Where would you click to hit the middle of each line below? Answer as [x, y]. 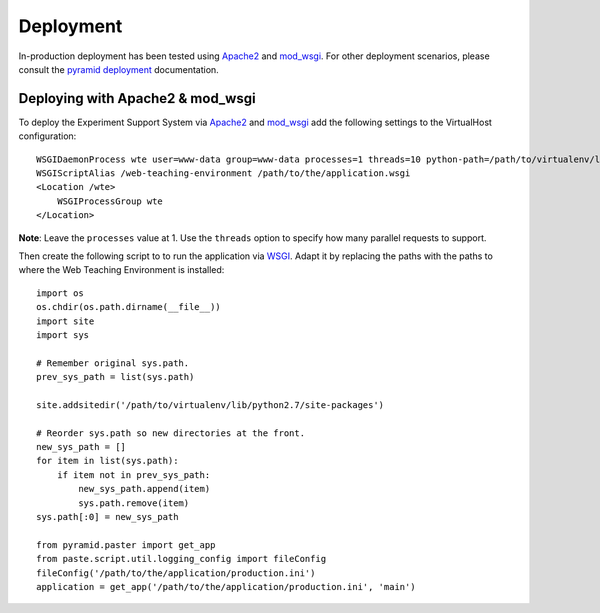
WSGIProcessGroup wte [110, 201]
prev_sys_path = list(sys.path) [115, 377]
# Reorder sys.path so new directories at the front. [170, 433]
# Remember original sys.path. [113, 363]
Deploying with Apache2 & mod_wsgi [137, 98]
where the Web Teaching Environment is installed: [121, 270]
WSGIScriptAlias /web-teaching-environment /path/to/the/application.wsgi [223, 173]
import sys [63, 334]
